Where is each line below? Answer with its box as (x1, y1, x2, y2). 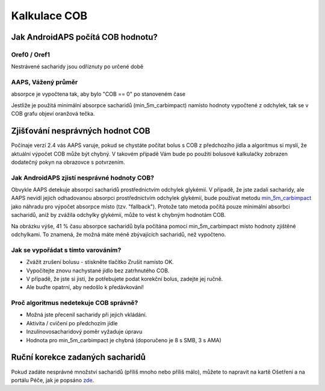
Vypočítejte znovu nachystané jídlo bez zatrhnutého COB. (26, 267, 170, 274)
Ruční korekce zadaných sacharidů (11, 352, 146, 363)
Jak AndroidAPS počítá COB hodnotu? (11, 32, 158, 42)
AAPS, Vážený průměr (11, 78, 78, 87)
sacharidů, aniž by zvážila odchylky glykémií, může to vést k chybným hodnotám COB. (11, 211, 226, 219)
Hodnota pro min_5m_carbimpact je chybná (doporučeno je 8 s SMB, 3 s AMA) (26, 336, 222, 343)
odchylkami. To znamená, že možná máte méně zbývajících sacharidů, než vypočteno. (11, 231, 226, 238)
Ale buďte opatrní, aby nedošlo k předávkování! (26, 284, 144, 291)
